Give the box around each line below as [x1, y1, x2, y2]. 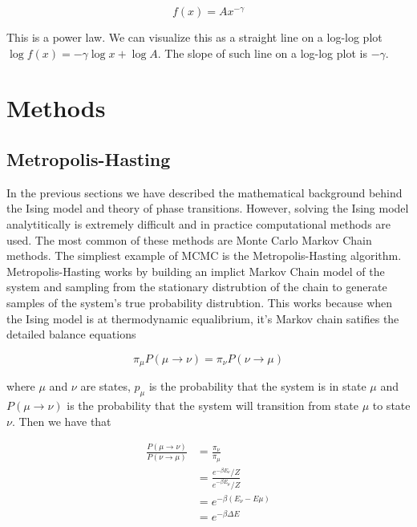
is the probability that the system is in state [148, 378, 366, 395]
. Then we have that [11, 412, 111, 429]
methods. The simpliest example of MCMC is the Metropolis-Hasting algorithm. [6, 247, 402, 264]
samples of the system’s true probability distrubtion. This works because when [6, 294, 393, 310]
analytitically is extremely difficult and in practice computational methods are [6, 215, 391, 232]
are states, [80, 378, 131, 395]
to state [372, 396, 411, 413]
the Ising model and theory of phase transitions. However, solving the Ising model [6, 200, 409, 217]
